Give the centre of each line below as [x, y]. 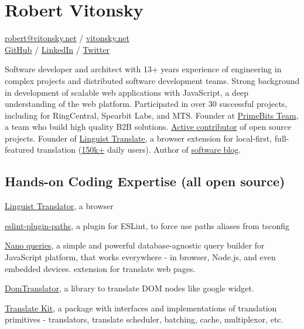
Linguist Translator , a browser [59, 206]
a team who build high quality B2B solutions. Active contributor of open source [148, 127]
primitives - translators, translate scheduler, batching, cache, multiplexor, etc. [144, 319]
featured [20, 150]
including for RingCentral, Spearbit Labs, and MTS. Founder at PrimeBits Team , [152, 115]
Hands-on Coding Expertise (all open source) [145, 181]
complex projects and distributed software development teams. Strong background [152, 80]
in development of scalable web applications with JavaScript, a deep [127, 92]
